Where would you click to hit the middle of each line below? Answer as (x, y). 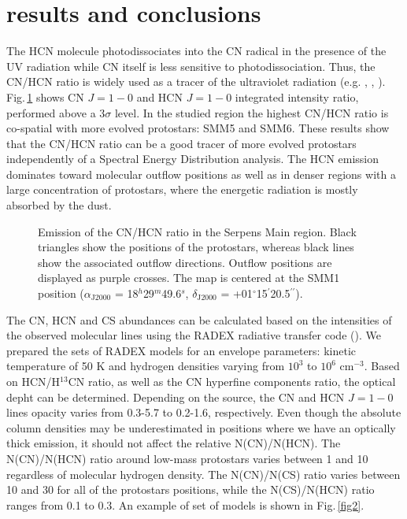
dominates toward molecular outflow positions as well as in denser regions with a (201, 174)
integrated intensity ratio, (297, 96)
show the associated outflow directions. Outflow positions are (185, 262)
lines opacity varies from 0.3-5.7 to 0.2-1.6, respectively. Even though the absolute (204, 412)
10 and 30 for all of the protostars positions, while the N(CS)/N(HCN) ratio (191, 489)
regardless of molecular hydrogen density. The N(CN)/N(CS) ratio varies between (203, 474)
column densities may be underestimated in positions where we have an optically (201, 427)
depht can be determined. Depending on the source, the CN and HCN (176, 397)
